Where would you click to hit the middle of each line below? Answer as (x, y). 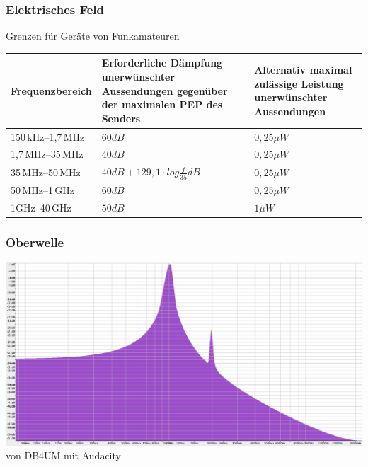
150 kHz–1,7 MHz (48, 136)
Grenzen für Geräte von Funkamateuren (93, 36)
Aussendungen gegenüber (165, 90)
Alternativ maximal (303, 70)
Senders (121, 118)
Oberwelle (35, 242)
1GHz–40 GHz (41, 207)
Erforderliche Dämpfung (162, 63)
